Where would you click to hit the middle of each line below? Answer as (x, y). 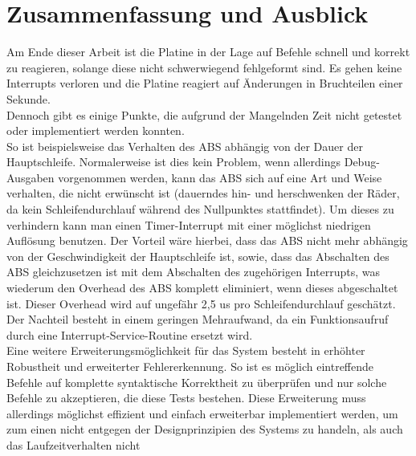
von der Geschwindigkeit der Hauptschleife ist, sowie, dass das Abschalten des (198, 256)
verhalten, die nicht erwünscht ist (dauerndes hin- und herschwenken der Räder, (203, 193)
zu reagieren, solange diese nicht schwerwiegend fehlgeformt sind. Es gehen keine (204, 67)
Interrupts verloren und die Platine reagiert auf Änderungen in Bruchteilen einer (205, 83)
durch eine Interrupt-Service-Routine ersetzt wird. (130, 334)
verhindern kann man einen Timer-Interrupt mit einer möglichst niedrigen (189, 224)
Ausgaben (31, 177)
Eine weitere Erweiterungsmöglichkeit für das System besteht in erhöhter (186, 350)
